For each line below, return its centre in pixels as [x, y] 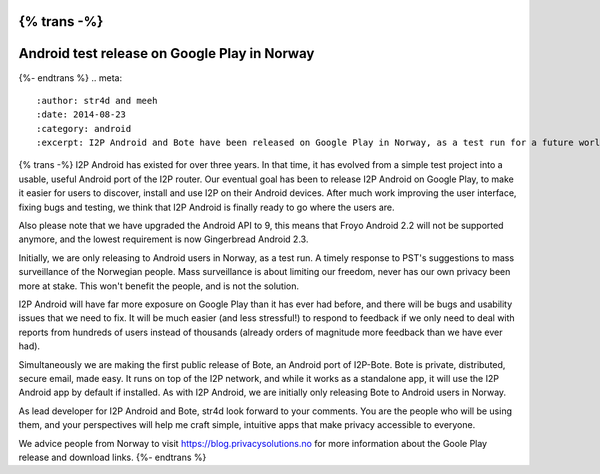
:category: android [84, 128]
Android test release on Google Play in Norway [166, 53]
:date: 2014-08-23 [81, 114]
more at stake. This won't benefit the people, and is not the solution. [159, 286]
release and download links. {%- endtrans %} [112, 457]
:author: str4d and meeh [97, 100]
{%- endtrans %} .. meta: [70, 77]
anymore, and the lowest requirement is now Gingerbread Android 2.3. [163, 239]
